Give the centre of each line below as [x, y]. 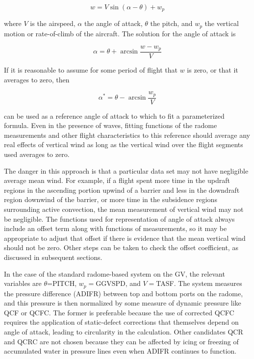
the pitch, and [171, 23]
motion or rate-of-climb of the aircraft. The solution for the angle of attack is [120, 33]
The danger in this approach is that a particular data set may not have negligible [126, 170]
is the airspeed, [53, 23]
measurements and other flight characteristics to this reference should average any [127, 135]
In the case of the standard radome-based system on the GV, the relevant [114, 273]
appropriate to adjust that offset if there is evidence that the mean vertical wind [125, 238]
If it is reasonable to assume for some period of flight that [91, 69]
